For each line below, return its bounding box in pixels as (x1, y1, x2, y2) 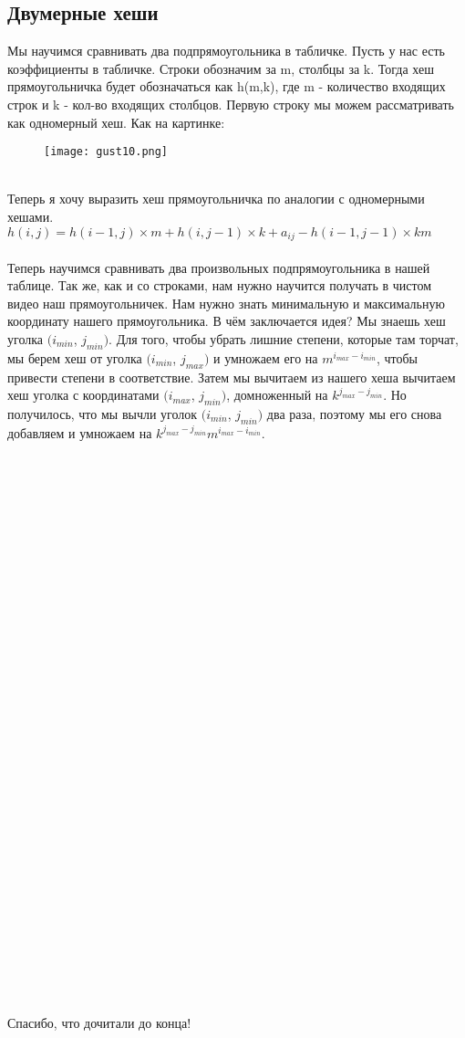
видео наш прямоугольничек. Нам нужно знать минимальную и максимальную (7, 293, 445, 312)
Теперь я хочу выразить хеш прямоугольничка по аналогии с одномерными (7, 189, 425, 208)
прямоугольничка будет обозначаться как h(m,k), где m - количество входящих (7, 77, 446, 96)
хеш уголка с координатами (7, 385, 160, 404)
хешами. (7, 207, 54, 226)
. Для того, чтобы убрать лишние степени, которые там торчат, (108, 330, 459, 349)
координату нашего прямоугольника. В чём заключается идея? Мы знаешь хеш (7, 311, 446, 330)
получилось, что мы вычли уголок (7, 404, 198, 424)
